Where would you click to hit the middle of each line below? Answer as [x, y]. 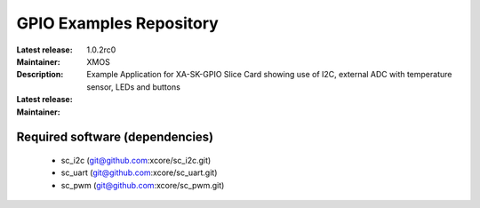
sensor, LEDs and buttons [134, 87]
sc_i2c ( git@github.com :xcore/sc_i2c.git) [136, 160]
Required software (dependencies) [115, 137]
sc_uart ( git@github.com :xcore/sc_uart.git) [139, 172]
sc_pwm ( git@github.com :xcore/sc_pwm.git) [143, 185]
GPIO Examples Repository [118, 23]
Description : [40, 75]
